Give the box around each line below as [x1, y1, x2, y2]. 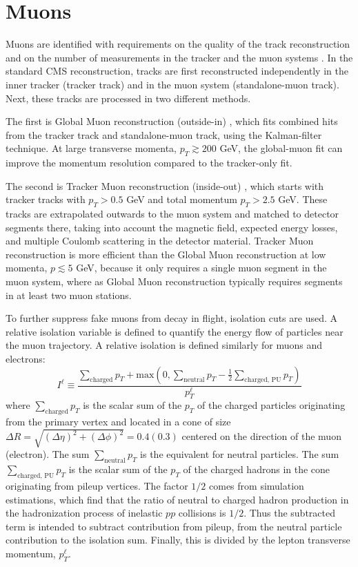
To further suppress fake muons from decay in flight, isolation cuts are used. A [6, 311, 338, 325]
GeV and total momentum [126, 192, 237, 206]
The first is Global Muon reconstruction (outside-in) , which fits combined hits [6, 114, 338, 128]
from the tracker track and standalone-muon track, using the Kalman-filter [6, 127, 322, 142]
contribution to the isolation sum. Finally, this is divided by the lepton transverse [6, 532, 350, 547]
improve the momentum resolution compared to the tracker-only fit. [6, 155, 292, 170]
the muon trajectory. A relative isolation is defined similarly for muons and [6, 338, 323, 352]
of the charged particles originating [197, 398, 346, 412]
